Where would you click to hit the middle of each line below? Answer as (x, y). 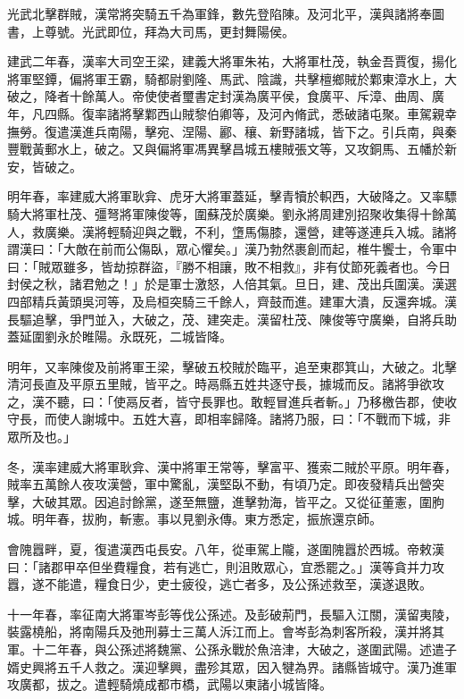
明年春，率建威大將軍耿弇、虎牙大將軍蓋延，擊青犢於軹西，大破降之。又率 (226, 196)
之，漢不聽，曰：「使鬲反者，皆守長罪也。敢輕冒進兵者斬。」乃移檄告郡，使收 (232, 401)
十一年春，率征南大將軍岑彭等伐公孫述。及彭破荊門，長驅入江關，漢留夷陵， (232, 614)
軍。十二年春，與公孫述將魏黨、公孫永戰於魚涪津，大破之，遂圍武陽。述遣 (226, 649)
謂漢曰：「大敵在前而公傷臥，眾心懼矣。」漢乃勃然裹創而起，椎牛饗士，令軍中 (232, 249)
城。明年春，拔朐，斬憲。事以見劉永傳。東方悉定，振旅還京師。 (195, 519)
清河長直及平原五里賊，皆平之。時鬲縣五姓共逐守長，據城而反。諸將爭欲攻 (226, 384)
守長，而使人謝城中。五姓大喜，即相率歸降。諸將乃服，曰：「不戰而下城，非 (229, 419)
